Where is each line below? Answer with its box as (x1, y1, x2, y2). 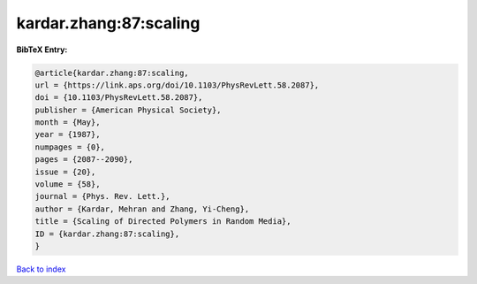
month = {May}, (34, 118, 101, 127)
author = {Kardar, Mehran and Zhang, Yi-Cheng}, (34, 203, 250, 214)
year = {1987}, (34, 129, 101, 140)
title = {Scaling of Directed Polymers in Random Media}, (34, 217, 291, 226)
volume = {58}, (34, 180, 101, 189)
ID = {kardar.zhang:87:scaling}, (34, 228, 180, 239)
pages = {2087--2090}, (34, 155, 133, 165)
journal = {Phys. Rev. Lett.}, (34, 191, 171, 202)
